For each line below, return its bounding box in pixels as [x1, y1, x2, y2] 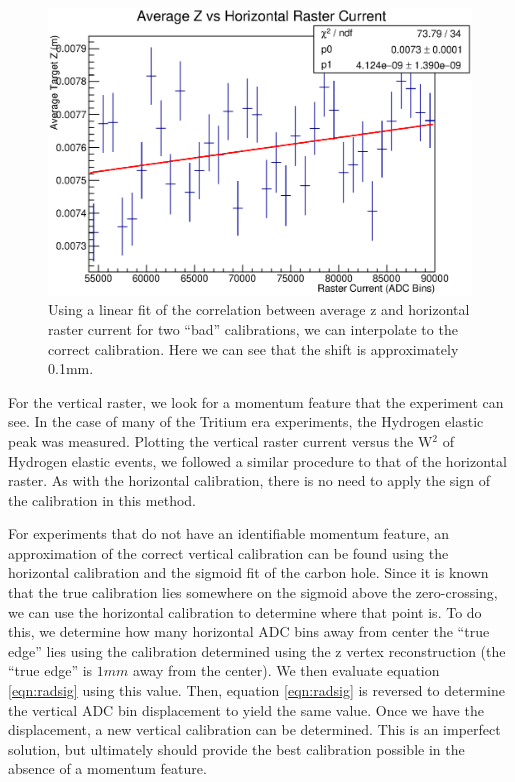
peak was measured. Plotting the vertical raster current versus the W [8, 430, 433, 451]
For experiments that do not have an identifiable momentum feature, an [8, 523, 450, 544]
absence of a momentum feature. [8, 758, 207, 779]
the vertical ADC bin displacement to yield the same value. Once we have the [8, 699, 484, 720]
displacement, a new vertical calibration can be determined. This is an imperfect [8, 719, 501, 740]
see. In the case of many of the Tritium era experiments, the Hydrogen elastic [8, 411, 484, 432]
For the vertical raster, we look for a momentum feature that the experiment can [8, 391, 504, 412]
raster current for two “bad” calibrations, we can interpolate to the [48, 318, 458, 339]
